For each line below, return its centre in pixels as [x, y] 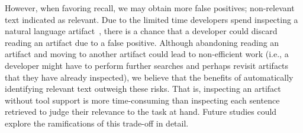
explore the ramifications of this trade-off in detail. [97, 123]
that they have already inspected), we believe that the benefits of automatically [149, 77]
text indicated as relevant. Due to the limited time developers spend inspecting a [151, 19]
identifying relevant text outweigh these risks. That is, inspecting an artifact [143, 89]
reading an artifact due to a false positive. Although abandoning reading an [142, 42]
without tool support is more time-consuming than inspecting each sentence [142, 100]
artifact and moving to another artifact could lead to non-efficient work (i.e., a [147, 54]
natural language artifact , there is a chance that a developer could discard [141, 31]
